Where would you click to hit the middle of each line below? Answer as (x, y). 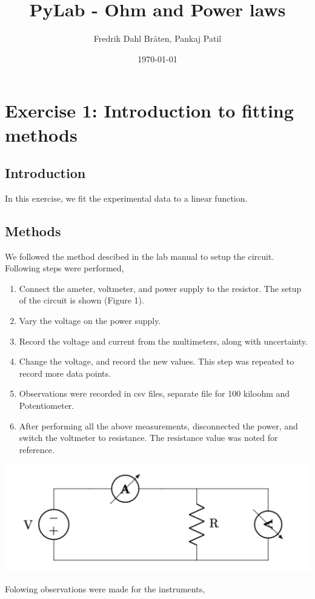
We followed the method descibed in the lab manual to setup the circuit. (140, 256)
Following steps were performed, (65, 268)
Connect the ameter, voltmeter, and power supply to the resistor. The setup (160, 288)
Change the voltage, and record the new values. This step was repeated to (157, 361)
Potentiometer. (47, 405)
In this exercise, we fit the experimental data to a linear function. (126, 198)
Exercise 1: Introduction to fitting (149, 111)
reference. (37, 449)
